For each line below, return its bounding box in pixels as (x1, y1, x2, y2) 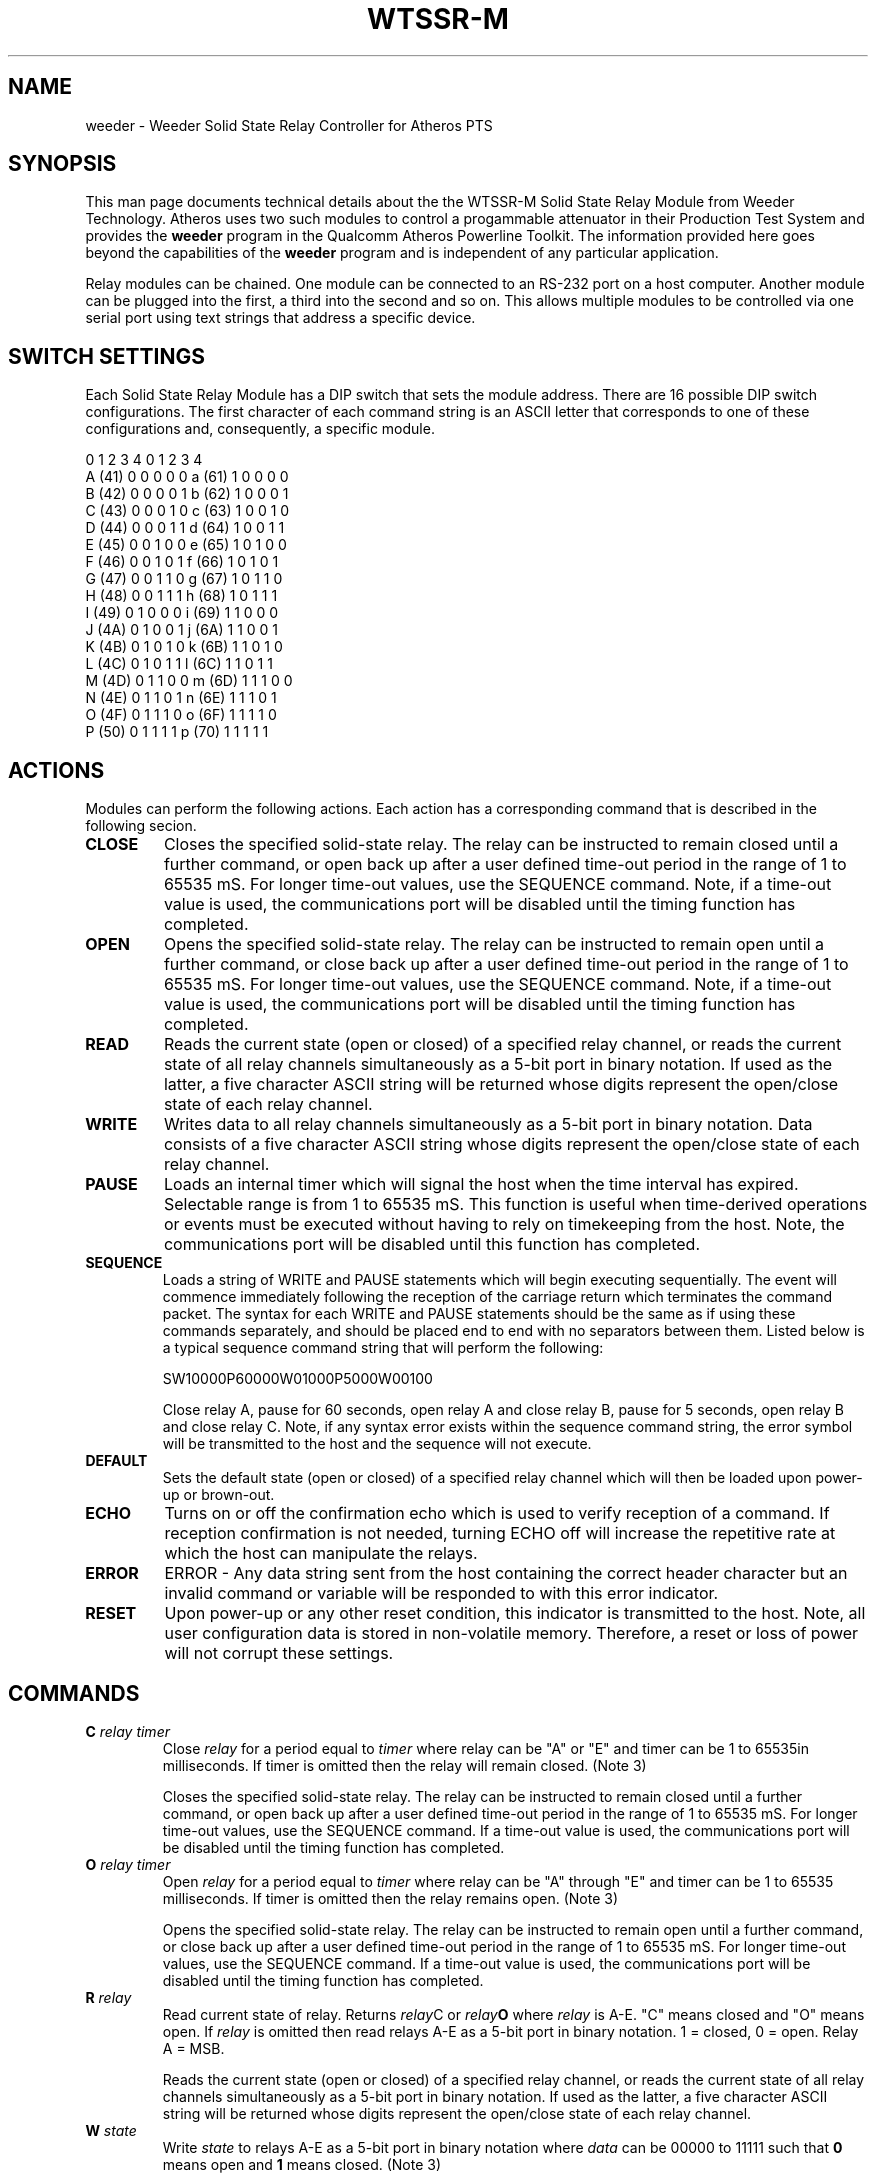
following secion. (85, 817, 197, 835)
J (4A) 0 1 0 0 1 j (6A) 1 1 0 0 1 (85, 621, 279, 639)
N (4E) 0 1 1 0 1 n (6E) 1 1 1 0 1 (85, 689, 277, 707)
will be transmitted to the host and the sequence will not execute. (162, 1435, 592, 1453)
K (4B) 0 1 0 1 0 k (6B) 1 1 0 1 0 (85, 638, 283, 656)
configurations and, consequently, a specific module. (85, 420, 435, 438)
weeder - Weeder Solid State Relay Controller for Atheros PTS (85, 116, 493, 134)
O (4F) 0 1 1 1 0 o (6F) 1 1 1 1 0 (85, 706, 277, 724)
